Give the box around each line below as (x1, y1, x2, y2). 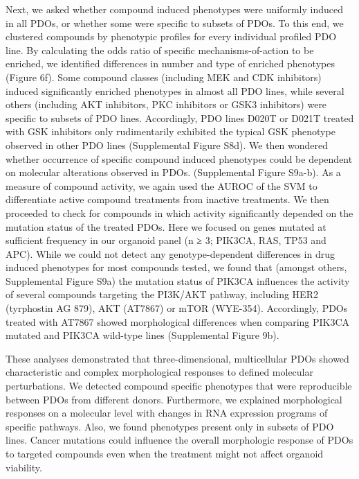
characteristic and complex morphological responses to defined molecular (6, 365, 313, 379)
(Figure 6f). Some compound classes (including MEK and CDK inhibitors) (6, 69, 322, 84)
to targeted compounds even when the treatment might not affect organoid (6, 446, 324, 460)
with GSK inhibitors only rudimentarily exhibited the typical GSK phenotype (6, 124, 335, 139)
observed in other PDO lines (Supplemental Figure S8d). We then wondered (6, 137, 329, 152)
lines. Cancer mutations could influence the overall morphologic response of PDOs (6, 433, 353, 447)
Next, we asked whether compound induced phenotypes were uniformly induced (6, 2, 343, 16)
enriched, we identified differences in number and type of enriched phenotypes (6, 56, 335, 71)
